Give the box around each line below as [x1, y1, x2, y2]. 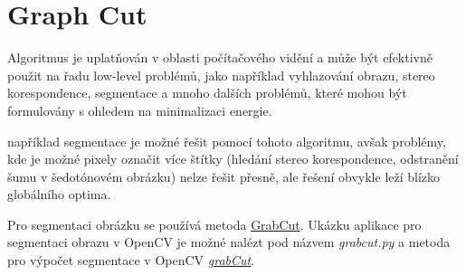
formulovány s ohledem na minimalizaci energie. [7, 100, 272, 119]
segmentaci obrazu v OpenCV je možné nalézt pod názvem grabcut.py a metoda [7, 232, 451, 251]
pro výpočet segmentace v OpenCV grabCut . [7, 251, 255, 270]
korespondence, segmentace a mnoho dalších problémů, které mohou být [7, 83, 407, 102]
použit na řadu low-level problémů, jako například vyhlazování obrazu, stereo [7, 65, 435, 84]
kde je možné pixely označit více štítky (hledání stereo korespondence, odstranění [7, 149, 459, 168]
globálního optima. [7, 185, 111, 204]
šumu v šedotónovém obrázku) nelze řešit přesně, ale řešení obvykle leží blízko [7, 166, 441, 185]
